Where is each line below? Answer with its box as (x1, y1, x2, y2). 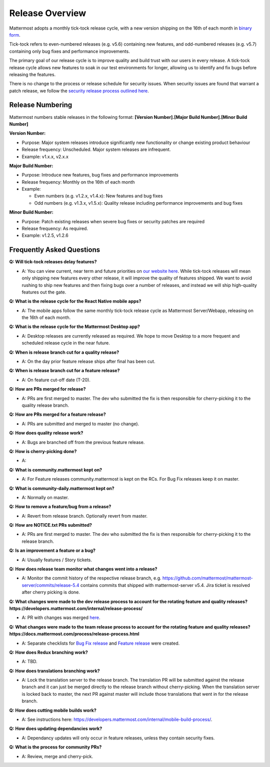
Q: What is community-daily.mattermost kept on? (9, 485, 114, 491)
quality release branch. (21, 402, 69, 408)
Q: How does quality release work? (9, 430, 83, 436)
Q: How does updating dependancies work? (9, 725, 102, 732)
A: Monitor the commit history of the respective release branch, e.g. (21, 575, 162, 581)
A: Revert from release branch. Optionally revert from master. (21, 513, 147, 519)
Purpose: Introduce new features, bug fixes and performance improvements (21, 172, 178, 178)
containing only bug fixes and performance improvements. (9, 48, 130, 54)
